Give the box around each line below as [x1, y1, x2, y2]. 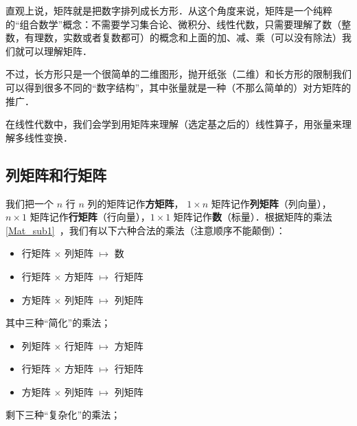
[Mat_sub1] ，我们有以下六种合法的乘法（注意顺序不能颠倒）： [5, 223, 286, 237]
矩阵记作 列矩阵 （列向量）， [211, 196, 332, 210]
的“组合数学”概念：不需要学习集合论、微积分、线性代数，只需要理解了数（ [5, 16, 342, 31]
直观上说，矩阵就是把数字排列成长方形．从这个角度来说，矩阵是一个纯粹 [5, 3, 332, 17]
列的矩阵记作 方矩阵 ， [87, 196, 184, 210]
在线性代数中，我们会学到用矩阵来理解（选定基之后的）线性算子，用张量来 [5, 117, 342, 131]
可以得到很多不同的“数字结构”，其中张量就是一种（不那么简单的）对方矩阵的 [5, 80, 352, 94]
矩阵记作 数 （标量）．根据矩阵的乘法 [173, 210, 332, 224]
